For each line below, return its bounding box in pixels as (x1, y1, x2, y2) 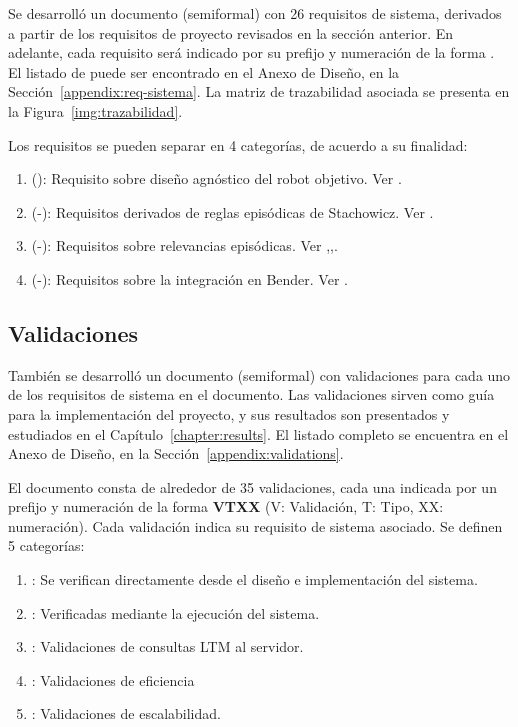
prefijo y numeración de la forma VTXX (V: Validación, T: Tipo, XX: (8, 496, 444, 517)
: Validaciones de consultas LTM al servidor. (31, 636, 304, 657)
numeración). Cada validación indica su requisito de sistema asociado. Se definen (8, 515, 503, 536)
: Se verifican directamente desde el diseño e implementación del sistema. (31, 569, 478, 590)
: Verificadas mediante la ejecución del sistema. (31, 602, 320, 623)
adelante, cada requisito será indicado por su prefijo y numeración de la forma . (8, 42, 495, 63)
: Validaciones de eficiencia (31, 669, 195, 690)
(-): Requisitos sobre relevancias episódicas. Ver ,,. (31, 235, 338, 256)
